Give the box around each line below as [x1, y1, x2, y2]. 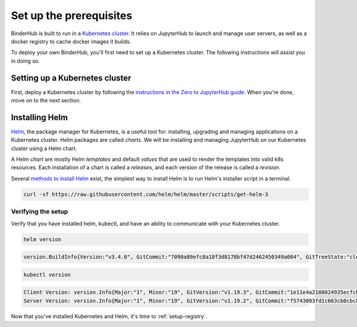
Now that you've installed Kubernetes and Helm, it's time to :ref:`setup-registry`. [11, 313, 208, 320]
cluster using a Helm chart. [11, 145, 77, 152]
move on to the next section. [11, 97, 82, 104]
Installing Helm [11, 112, 68, 122]
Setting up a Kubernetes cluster [11, 73, 131, 83]
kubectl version [23, 271, 71, 278]
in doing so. [11, 57, 40, 64]
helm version [23, 236, 62, 242]
